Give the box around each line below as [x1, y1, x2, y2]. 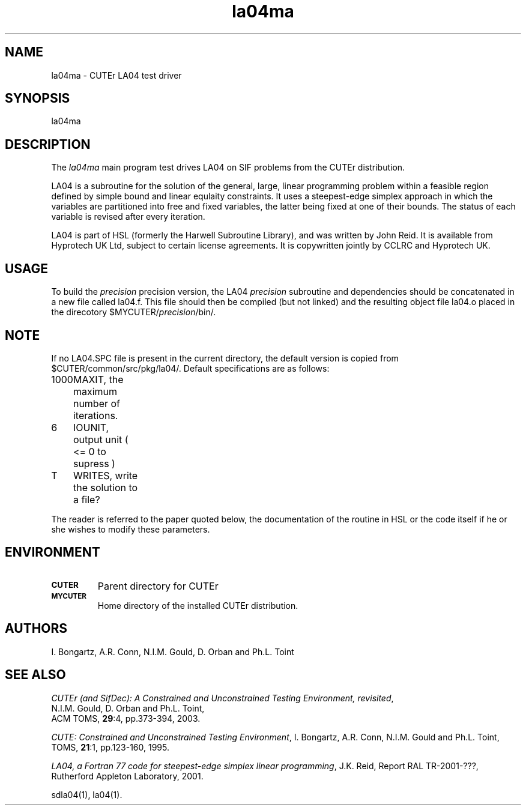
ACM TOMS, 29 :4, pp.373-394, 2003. [51, 713, 201, 724]
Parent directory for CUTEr [97, 579, 219, 592]
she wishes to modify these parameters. [51, 524, 210, 534]
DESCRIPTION [5, 136, 91, 152]
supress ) [73, 457, 115, 470]
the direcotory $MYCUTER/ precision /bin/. [51, 307, 216, 318]
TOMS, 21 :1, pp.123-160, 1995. [51, 742, 170, 752]
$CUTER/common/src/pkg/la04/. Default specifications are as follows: [51, 363, 330, 373]
